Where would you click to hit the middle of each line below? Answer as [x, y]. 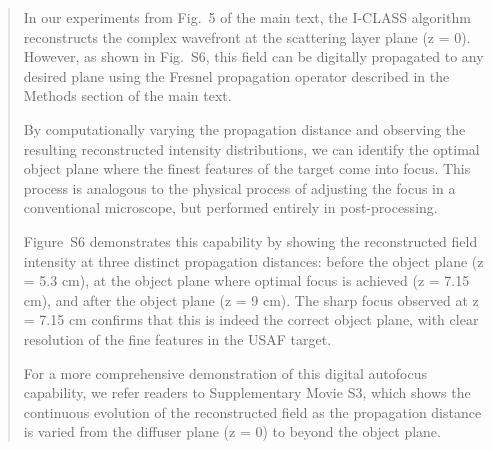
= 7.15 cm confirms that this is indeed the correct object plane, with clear [251, 319]
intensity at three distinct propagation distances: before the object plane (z [253, 260]
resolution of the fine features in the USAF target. [177, 338]
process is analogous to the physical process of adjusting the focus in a [239, 187]
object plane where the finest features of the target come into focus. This [247, 168]
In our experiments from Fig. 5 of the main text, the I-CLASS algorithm [247, 17]
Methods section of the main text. [127, 95]
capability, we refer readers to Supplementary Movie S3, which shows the [247, 392]
